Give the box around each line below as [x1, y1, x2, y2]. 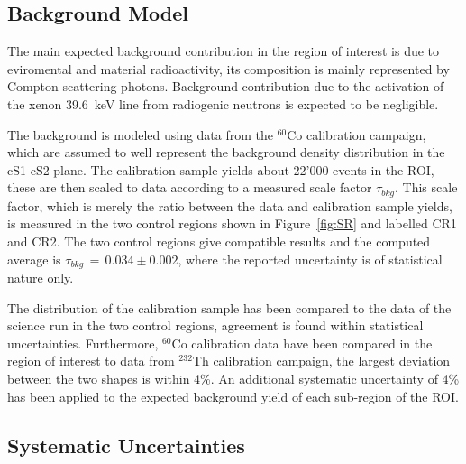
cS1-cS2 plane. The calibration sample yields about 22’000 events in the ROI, [7, 160, 434, 179]
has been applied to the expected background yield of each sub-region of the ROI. [7, 386, 459, 405]
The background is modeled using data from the [7, 125, 274, 144]
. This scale [395, 178, 458, 197]
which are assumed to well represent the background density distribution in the [7, 143, 445, 162]
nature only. [7, 268, 74, 287]
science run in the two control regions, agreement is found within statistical [7, 316, 424, 335]
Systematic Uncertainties [7, 431, 245, 459]
